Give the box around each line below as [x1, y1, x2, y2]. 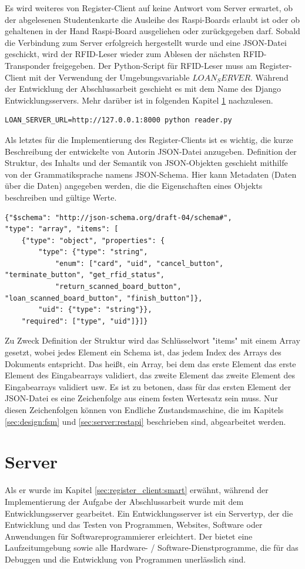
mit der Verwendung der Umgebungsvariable [29, 71, 190, 83]
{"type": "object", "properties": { [21, 236, 165, 245]
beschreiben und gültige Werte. [5, 191, 117, 203]
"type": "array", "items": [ [5, 225, 119, 234]
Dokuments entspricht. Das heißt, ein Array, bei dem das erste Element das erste [5, 357, 296, 370]
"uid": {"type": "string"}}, [38, 305, 152, 314]
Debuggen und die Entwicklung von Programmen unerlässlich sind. [5, 553, 246, 565]
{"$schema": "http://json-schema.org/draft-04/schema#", [5, 213, 232, 222]
